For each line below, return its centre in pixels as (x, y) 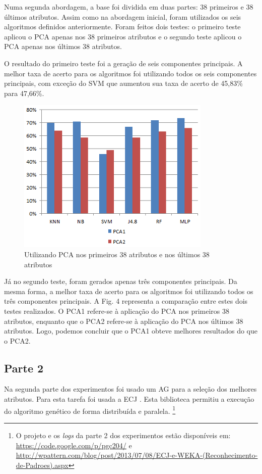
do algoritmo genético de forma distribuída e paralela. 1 (90, 410)
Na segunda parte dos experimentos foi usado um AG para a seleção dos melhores (130, 389)
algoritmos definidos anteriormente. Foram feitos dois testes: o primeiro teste (122, 27)
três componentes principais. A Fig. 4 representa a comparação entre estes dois (126, 301)
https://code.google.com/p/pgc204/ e (74, 445)
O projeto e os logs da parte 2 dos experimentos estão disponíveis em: (123, 435)
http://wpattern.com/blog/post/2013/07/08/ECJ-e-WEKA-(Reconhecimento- (137, 455)
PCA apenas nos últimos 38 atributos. (63, 46)
